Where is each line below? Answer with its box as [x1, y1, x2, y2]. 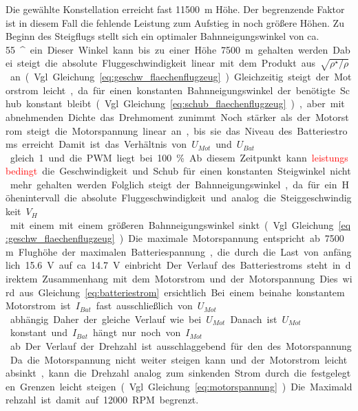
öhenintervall [6, 190, 60, 205]
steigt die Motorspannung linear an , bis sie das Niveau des [27, 123, 293, 137]
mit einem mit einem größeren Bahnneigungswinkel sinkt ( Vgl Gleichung [10, 217, 334, 232]
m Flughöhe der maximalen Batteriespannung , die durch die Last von [6, 244, 319, 258]
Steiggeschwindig [280, 190, 352, 205]
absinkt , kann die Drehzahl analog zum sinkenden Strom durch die [6, 366, 306, 380]
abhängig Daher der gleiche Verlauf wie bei [10, 311, 202, 326]
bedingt [6, 164, 38, 178]
